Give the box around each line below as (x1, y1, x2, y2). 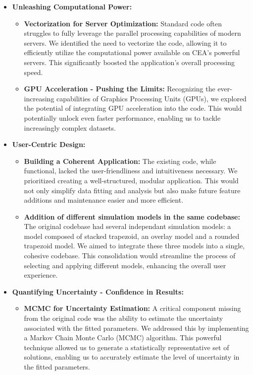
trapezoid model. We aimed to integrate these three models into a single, (24, 240, 245, 251)
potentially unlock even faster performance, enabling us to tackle (24, 112, 221, 123)
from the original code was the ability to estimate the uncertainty (24, 313, 223, 323)
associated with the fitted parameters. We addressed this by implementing (24, 322, 249, 333)
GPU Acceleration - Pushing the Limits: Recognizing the (24, 83, 215, 94)
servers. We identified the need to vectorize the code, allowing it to (24, 37, 227, 48)
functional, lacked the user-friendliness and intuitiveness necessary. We (24, 165, 238, 176)
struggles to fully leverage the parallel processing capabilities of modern (24, 28, 241, 38)
